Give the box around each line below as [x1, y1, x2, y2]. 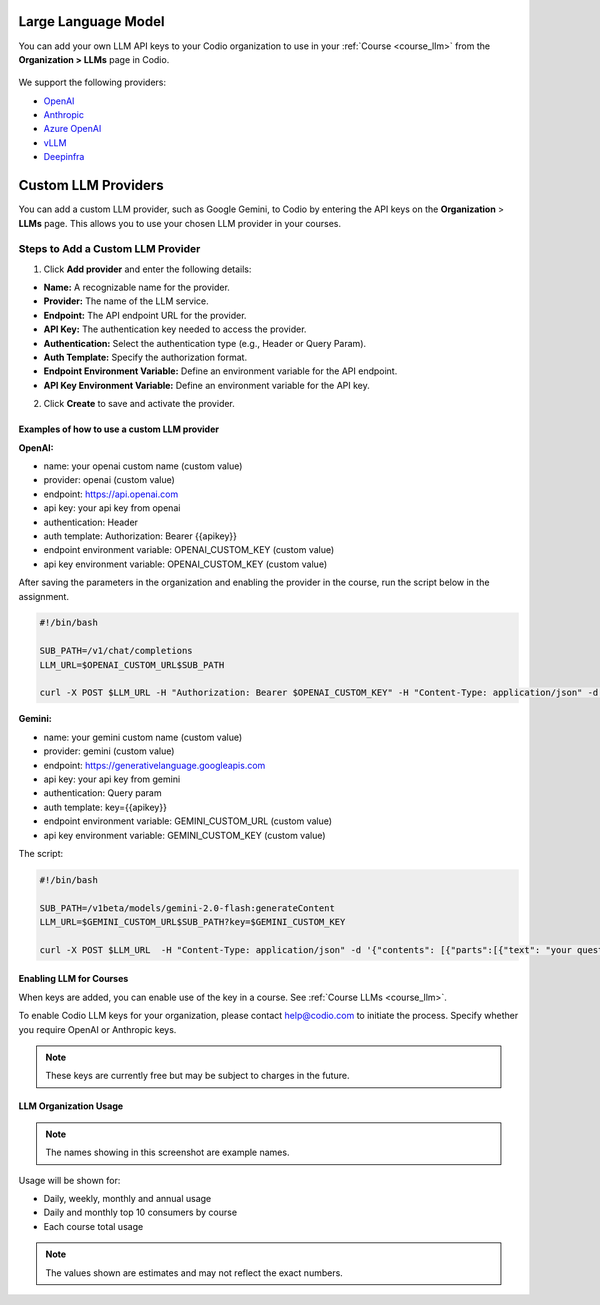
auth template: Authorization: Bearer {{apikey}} [43, 530, 237, 542]
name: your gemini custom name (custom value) [43, 731, 243, 743]
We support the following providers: [18, 76, 167, 89]
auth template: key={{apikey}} [43, 801, 167, 813]
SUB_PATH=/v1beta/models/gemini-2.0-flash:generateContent [39, 902, 335, 914]
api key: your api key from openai [43, 502, 181, 514]
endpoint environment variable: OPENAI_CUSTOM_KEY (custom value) [43, 544, 335, 556]
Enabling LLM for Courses [18, 973, 129, 985]
